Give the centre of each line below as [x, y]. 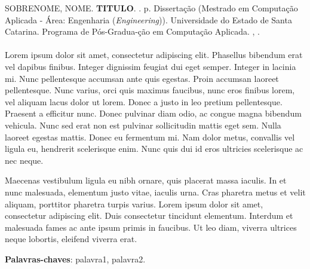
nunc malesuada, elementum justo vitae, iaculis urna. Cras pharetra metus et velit [155, 192]
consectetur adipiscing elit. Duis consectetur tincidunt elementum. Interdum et [149, 215]
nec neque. [24, 160]
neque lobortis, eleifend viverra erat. [71, 239]
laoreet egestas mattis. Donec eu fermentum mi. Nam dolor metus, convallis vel [150, 137]
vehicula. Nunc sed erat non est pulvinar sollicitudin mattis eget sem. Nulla [143, 125]
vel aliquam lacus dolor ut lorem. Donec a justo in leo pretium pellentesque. [144, 101]
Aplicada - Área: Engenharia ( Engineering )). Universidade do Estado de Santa [148, 19]
